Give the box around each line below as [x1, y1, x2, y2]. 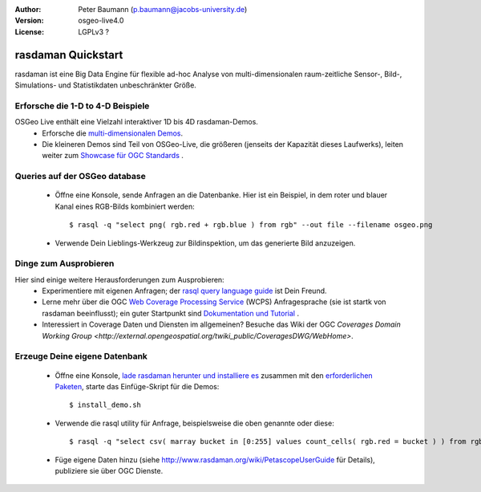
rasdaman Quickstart [14, 48, 123, 62]
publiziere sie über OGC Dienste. [55, 466, 164, 475]
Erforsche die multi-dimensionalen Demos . [42, 128, 184, 138]
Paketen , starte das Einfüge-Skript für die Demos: [55, 381, 220, 391]
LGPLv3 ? [78, 26, 110, 36]
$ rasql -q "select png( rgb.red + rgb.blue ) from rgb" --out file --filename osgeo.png [69, 221, 433, 230]
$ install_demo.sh [69, 401, 142, 409]
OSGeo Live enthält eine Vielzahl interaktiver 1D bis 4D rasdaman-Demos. [14, 117, 258, 127]
